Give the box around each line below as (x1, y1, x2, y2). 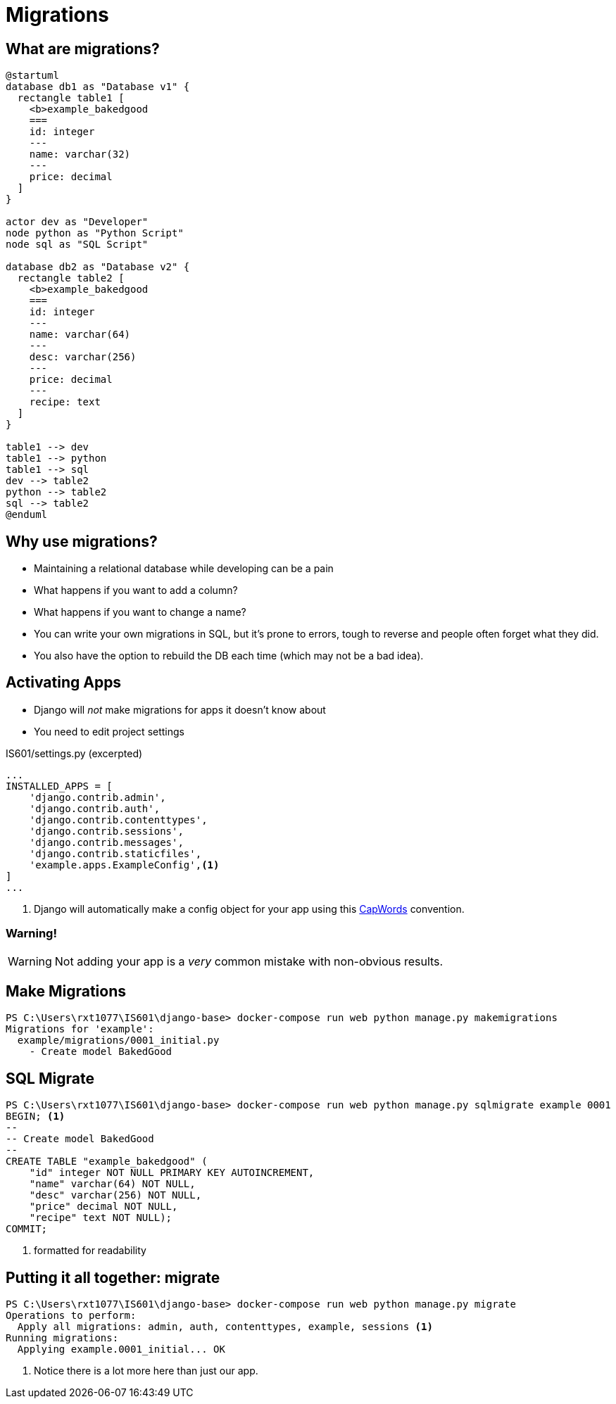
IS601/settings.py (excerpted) (6, 747, 143, 759)
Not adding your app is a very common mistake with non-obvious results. (54, 954, 444, 968)
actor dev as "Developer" (6, 216, 149, 228)
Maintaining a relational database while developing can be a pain (34, 562, 334, 575)
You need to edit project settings (34, 725, 184, 738)
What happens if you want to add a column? (34, 584, 238, 597)
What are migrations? (6, 39, 160, 58)
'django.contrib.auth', (29, 802, 161, 814)
